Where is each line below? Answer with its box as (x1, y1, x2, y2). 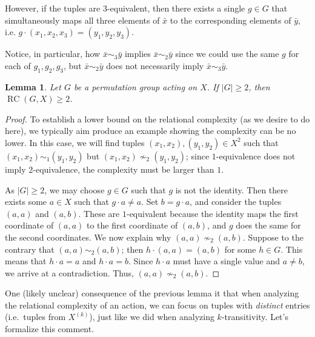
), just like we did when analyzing (89, 310, 214, 323)
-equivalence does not (216, 149, 296, 162)
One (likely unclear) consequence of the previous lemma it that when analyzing (5, 287, 299, 299)
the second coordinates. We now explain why (5, 230, 171, 243)
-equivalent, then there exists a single (107, 2, 245, 14)
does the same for (236, 219, 301, 232)
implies (124, 47, 151, 60)
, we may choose (44, 183, 105, 196)
